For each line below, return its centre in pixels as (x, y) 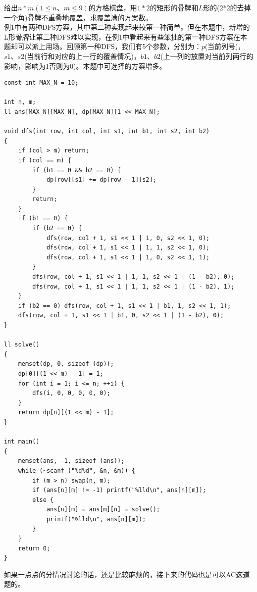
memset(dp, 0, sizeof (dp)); (66, 364)
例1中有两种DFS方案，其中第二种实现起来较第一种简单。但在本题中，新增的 (127, 27)
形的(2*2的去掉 (227, 7)
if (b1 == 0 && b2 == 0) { (77, 170)
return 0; (34, 548)
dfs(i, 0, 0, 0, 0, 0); (71, 393)
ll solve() (22, 345)
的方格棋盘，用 (113, 7)
